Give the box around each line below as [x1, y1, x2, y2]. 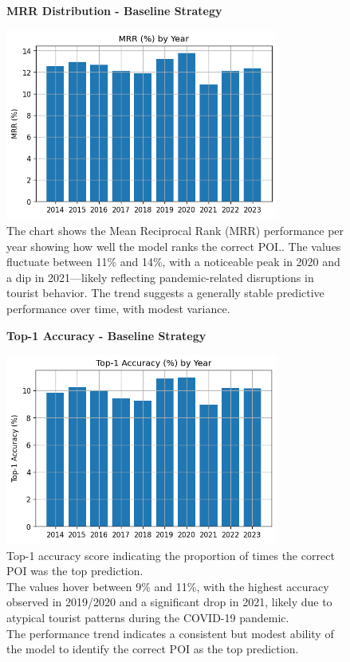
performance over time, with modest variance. [6, 300, 230, 316]
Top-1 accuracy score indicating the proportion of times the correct [6, 546, 335, 563]
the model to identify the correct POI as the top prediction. [6, 640, 299, 657]
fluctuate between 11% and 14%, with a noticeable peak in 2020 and [6, 253, 340, 270]
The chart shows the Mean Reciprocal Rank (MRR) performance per [6, 221, 344, 238]
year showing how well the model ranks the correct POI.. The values [6, 237, 341, 254]
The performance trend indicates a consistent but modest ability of [6, 625, 334, 641]
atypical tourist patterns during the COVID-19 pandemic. [6, 609, 289, 625]
